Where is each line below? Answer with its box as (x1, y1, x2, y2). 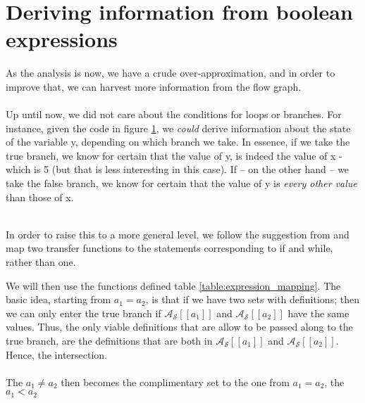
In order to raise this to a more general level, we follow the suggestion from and (6, 226, 349, 241)
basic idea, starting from (6, 292, 111, 307)
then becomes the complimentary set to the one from (61, 374, 290, 389)
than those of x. (6, 189, 74, 204)
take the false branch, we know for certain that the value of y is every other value (6, 176, 357, 191)
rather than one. (6, 255, 76, 269)
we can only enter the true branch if (6, 305, 161, 320)
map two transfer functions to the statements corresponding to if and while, (6, 241, 333, 255)
